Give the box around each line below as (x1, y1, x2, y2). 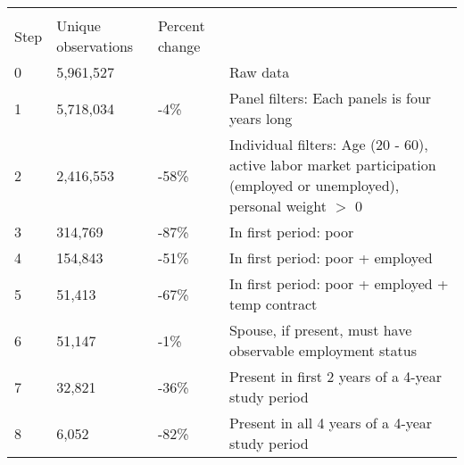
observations (56, 36, 134, 56)
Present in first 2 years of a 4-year (228, 366, 442, 386)
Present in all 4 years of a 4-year (228, 412, 433, 433)
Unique (56, 15, 101, 36)
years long (228, 108, 293, 129)
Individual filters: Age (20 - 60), (228, 134, 428, 154)
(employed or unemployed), (228, 175, 400, 195)
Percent (157, 15, 205, 36)
